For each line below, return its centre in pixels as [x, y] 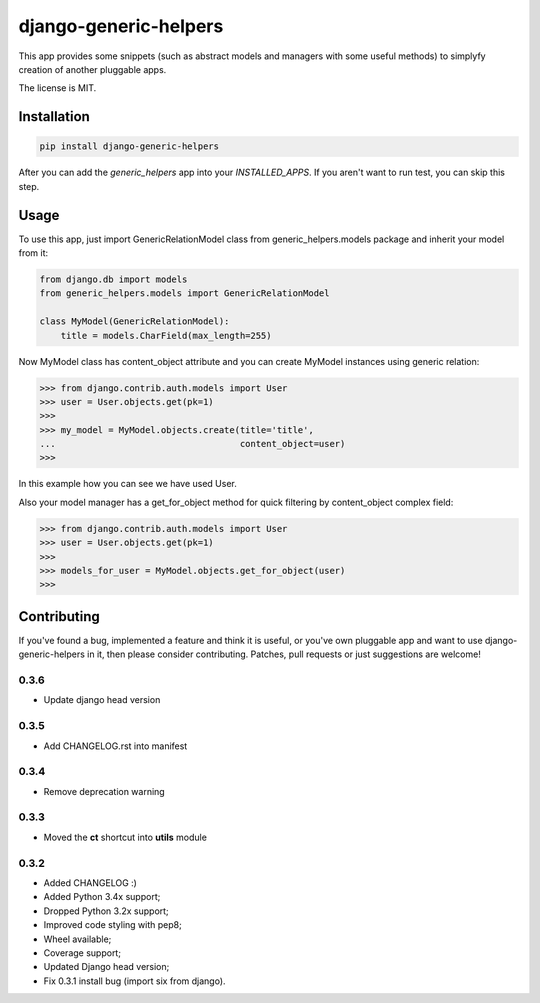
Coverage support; [82, 952]
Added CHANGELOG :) [90, 882]
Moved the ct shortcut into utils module [125, 837]
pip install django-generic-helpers [129, 146]
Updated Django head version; [106, 967]
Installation [54, 116]
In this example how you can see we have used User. [127, 484]
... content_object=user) [192, 444]
